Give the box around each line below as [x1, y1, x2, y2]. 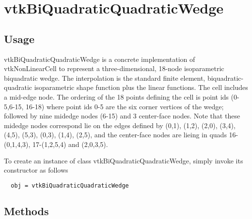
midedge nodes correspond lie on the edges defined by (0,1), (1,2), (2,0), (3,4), [4, 120, 236, 130]
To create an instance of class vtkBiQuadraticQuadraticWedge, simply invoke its [4, 155, 243, 165]
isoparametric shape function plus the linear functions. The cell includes [34, 82, 248, 92]
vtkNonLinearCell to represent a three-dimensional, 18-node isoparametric [4, 63, 224, 73]
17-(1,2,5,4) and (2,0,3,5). [32, 139, 108, 149]
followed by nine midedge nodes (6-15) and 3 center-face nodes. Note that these [4, 111, 240, 121]
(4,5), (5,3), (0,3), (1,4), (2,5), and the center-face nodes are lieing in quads [4, 130, 227, 140]
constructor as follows [4, 165, 68, 175]
